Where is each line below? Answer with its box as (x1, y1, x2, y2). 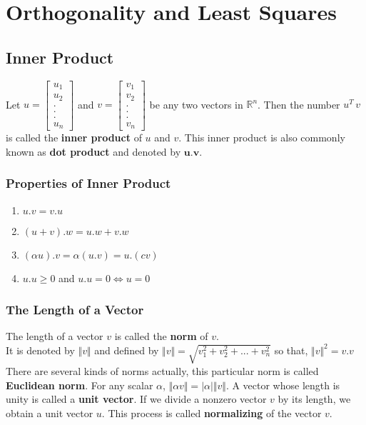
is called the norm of (114, 329, 208, 344)
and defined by (94, 342, 159, 357)
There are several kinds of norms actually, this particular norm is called (6, 363, 319, 378)
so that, (274, 342, 308, 357)
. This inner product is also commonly (178, 130, 345, 145)
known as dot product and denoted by (6, 144, 181, 159)
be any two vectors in (149, 96, 243, 111)
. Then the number (258, 96, 340, 111)
